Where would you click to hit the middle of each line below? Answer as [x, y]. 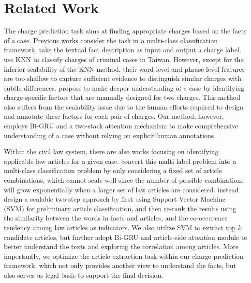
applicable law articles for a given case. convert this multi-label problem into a [120, 161]
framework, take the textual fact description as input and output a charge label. [123, 50]
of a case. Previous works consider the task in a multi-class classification [111, 40]
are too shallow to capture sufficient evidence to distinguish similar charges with [123, 78]
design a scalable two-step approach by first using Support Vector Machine [115, 199]
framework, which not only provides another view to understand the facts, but [120, 265]
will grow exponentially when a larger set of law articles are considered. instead [121, 189]
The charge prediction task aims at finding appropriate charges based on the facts [125, 31]
